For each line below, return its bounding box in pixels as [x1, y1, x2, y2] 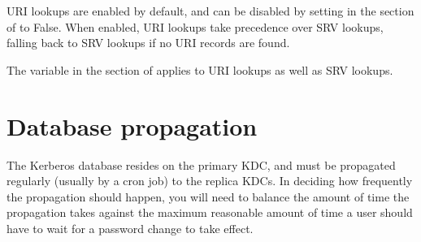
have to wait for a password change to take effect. [7, 219, 254, 236]
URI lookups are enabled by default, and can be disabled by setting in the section [7, 2, 414, 19]
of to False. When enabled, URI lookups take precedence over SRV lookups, [7, 18, 384, 35]
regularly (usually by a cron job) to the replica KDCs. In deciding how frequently [7, 172, 413, 189]
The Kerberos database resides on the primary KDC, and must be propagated [7, 156, 396, 173]
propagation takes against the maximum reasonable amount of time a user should [7, 204, 413, 221]
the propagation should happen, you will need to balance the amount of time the [7, 188, 410, 205]
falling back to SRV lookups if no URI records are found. [7, 34, 290, 51]
